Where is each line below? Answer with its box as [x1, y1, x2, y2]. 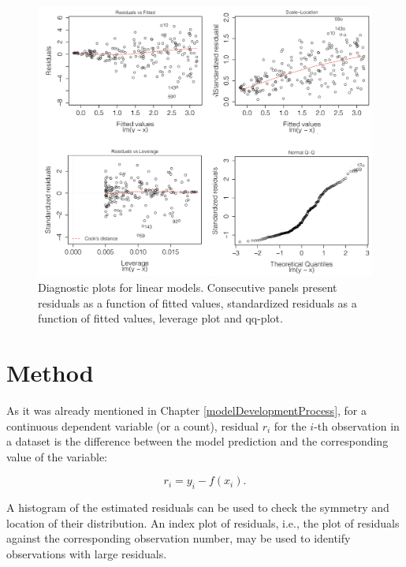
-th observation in [314, 417, 400, 434]
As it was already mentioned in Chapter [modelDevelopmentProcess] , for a [6, 401, 367, 418]
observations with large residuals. [6, 545, 167, 561]
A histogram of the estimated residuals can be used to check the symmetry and [6, 499, 389, 516]
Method [6, 356, 94, 388]
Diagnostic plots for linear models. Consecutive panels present [38, 279, 337, 296]
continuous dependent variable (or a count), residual [6, 417, 259, 434]
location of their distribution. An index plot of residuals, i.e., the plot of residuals [6, 514, 400, 531]
